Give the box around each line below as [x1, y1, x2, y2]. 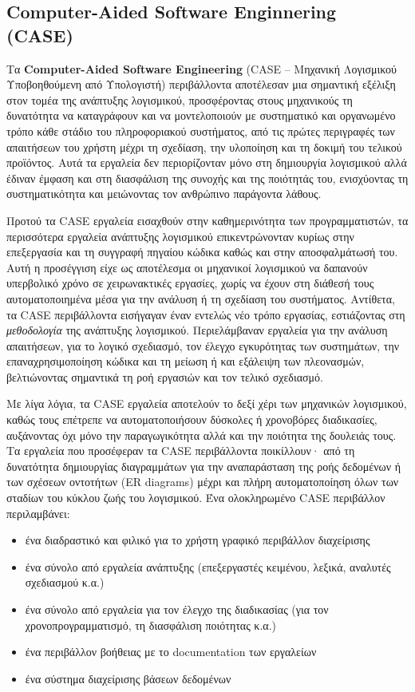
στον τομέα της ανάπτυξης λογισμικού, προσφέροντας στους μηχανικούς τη [6, 91, 353, 108]
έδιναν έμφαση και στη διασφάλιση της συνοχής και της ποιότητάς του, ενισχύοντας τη [6, 169, 409, 186]
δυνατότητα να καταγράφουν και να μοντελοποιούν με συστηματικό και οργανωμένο [6, 107, 396, 124]
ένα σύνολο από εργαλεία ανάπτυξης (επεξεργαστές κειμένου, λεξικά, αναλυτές [25, 558, 391, 575]
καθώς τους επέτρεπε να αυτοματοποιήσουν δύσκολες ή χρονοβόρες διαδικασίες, [6, 411, 377, 428]
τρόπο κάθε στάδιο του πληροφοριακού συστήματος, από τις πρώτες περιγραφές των [6, 122, 395, 139]
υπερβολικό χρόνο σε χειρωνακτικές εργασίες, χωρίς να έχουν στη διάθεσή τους [6, 275, 374, 291]
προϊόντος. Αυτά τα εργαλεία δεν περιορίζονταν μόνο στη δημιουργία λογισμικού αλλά [6, 154, 407, 171]
